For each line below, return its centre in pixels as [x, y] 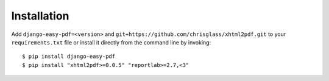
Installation [40, 16]
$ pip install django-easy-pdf [69, 57]
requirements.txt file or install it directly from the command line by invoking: [111, 42]
